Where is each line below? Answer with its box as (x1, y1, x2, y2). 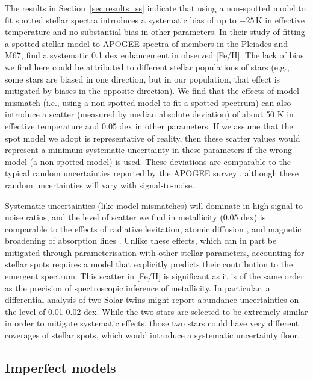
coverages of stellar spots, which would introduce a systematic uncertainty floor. (5, 329, 300, 341)
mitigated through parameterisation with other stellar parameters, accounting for (5, 246, 305, 258)
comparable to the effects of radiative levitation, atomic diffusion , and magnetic (5, 222, 302, 235)
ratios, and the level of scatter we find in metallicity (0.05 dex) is (26, 211, 266, 223)
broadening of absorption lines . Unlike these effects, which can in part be (5, 234, 277, 247)
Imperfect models (5, 358, 116, 377)
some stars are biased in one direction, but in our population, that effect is (5, 72, 280, 85)
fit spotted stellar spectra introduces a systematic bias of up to (5, 13, 237, 26)
